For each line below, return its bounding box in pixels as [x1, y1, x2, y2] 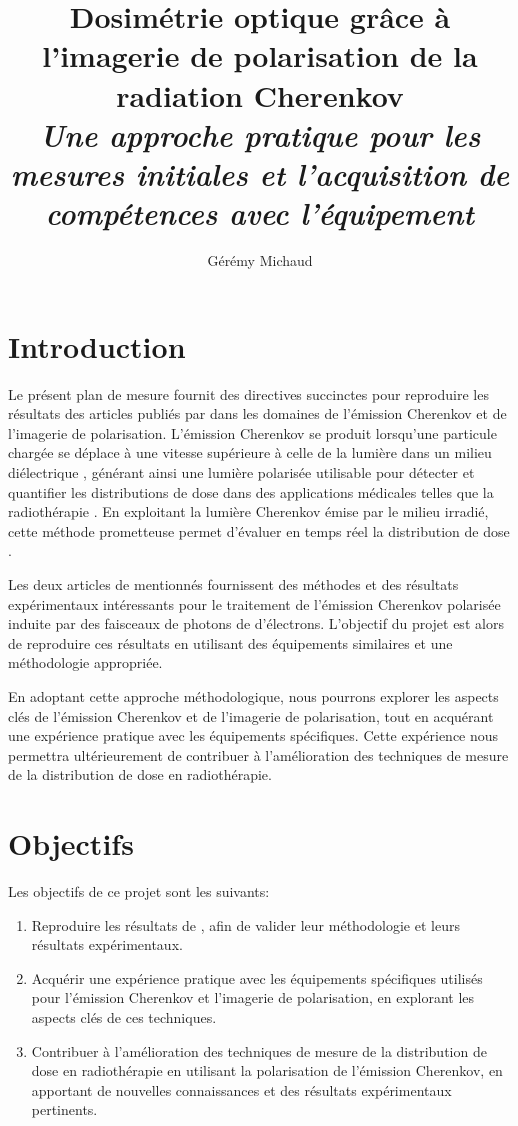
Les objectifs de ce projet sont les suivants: [8, 881, 270, 901]
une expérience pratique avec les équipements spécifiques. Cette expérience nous [8, 725, 499, 746]
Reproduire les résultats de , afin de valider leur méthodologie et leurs [31, 914, 460, 935]
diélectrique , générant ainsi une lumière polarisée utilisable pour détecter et [8, 461, 475, 482]
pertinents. [31, 1099, 98, 1120]
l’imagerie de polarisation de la [42, 35, 478, 76]
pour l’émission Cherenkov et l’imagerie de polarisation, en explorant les [31, 987, 475, 1008]
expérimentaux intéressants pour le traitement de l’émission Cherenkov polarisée [8, 593, 501, 614]
